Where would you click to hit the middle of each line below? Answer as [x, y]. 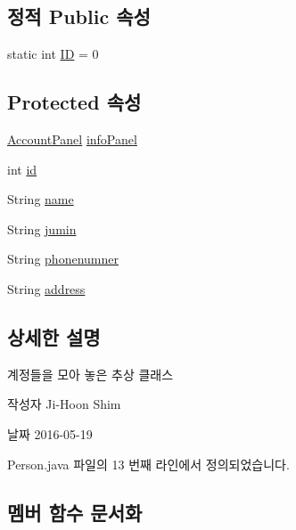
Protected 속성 [74, 102]
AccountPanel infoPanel [72, 139]
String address [46, 288]
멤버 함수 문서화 [75, 512]
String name [41, 199]
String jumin [42, 228]
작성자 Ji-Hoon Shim [64, 404]
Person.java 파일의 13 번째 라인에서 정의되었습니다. [148, 464]
